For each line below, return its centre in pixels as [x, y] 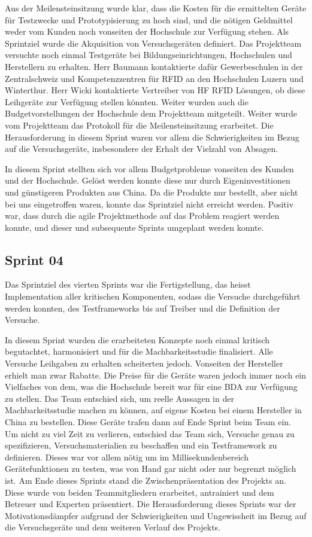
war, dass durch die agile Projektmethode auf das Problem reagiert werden [142, 216]
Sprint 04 [34, 259]
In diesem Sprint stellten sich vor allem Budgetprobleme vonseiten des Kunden [149, 168]
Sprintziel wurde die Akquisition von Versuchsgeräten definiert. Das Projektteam [153, 43]
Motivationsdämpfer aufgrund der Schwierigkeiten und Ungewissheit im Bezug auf [156, 515]
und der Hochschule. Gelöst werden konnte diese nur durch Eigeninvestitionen [148, 180]
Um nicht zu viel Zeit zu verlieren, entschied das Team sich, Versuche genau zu [150, 433]
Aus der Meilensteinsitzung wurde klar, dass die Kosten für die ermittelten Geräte [156, 8]
